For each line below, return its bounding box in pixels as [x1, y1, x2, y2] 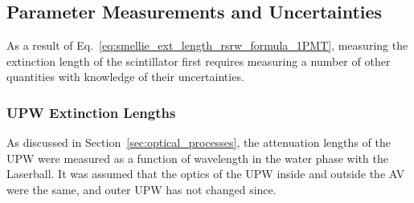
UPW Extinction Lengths [6, 102, 176, 122]
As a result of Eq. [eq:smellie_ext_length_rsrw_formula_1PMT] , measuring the [6, 37, 408, 54]
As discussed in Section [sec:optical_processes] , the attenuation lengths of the [6, 134, 391, 151]
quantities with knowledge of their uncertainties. [6, 68, 244, 85]
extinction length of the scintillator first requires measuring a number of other [6, 52, 391, 69]
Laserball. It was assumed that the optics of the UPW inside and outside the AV [6, 165, 405, 182]
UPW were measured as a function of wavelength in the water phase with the [6, 149, 388, 166]
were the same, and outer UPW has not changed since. [6, 181, 277, 197]
